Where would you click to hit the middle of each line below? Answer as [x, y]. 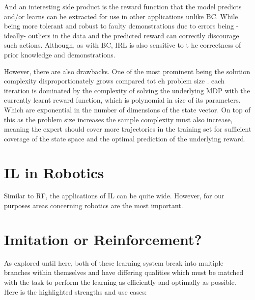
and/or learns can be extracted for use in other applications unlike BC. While [121, 16]
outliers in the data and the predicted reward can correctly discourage [134, 35]
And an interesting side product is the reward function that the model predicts [123, 6]
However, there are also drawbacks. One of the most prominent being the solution [127, 71]
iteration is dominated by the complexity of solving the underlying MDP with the [127, 90]
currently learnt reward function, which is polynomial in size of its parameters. [122, 100]
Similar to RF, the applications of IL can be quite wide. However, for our [114, 196]
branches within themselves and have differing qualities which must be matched [124, 272]
